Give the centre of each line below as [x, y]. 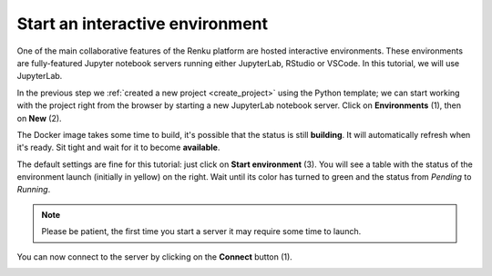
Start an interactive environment [143, 24]
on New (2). [40, 118]
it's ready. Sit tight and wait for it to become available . [118, 148]
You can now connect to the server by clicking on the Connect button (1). [155, 256]
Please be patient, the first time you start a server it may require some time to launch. [201, 232]
